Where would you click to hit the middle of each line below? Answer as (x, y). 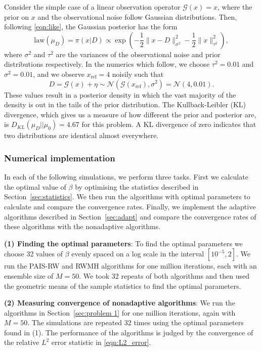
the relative (22, 342)
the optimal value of (35, 186)
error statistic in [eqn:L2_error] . (101, 342)
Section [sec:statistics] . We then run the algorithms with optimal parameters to (127, 196)
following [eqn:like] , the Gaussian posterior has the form (91, 27)
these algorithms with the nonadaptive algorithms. (82, 226)
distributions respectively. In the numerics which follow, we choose (107, 64)
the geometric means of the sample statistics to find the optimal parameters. (123, 286)
